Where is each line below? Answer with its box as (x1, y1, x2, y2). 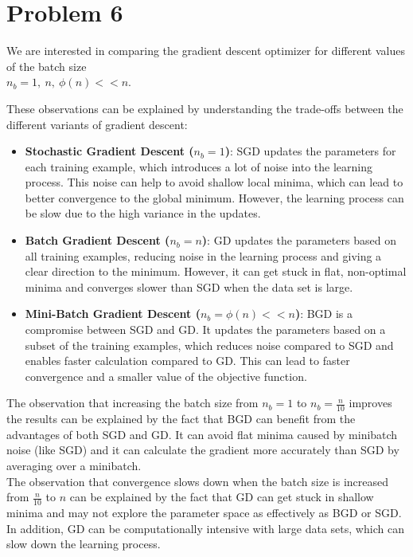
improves (349, 394, 392, 411)
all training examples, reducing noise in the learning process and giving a (25, 247, 382, 264)
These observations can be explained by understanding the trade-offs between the (6, 100, 403, 116)
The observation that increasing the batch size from (6, 394, 259, 411)
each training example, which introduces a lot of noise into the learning (25, 158, 373, 175)
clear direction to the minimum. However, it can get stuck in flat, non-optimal (25, 263, 407, 280)
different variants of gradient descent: (6, 116, 188, 132)
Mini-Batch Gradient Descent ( (25, 305, 201, 322)
